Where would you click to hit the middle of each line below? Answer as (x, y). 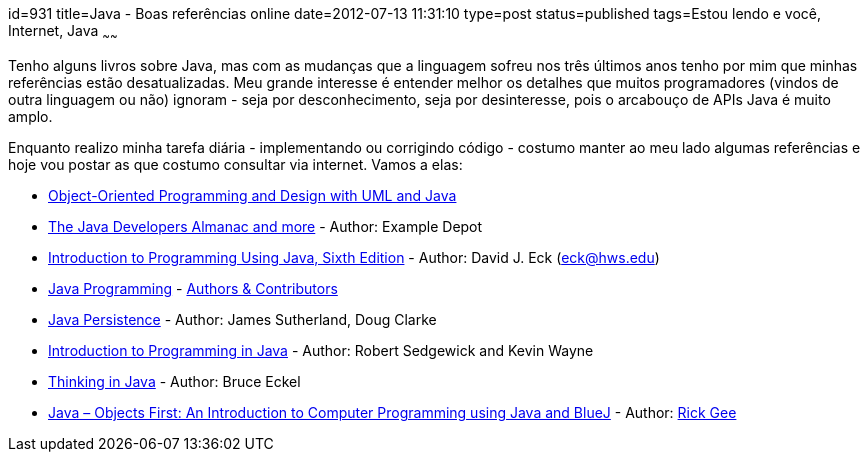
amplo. (30, 116)
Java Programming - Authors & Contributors (193, 288)
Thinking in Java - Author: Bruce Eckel (174, 381)
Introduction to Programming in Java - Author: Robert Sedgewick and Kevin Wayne (321, 350)
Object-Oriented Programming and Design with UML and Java (252, 195)
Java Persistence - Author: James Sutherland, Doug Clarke (242, 319)
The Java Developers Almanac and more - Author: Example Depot (265, 226)
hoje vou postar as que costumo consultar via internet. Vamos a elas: (235, 164)
